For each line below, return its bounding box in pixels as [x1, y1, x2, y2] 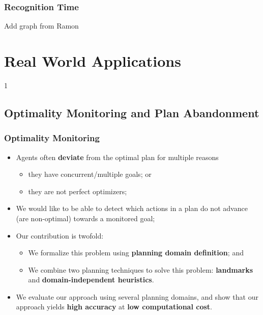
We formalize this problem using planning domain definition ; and [28, 247, 244, 258]
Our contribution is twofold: [16, 230, 104, 241]
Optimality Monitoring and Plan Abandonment [4, 104, 259, 120]
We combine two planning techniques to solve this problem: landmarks [28, 264, 253, 275]
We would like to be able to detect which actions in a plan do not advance [16, 203, 248, 214]
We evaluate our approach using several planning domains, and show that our [16, 291, 258, 302]
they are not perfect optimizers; [28, 186, 127, 196]
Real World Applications [4, 50, 181, 71]
